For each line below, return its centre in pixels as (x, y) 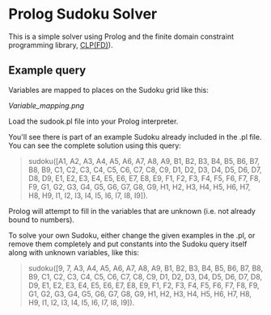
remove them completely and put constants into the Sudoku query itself (128, 244)
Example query (47, 71)
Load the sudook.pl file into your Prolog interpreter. (93, 121)
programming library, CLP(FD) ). (61, 44)
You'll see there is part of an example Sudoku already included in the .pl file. (135, 136)
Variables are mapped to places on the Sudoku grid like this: (108, 90)
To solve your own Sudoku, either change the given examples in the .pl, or (132, 235)
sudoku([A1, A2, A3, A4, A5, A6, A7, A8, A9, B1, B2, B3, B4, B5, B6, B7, (144, 161)
